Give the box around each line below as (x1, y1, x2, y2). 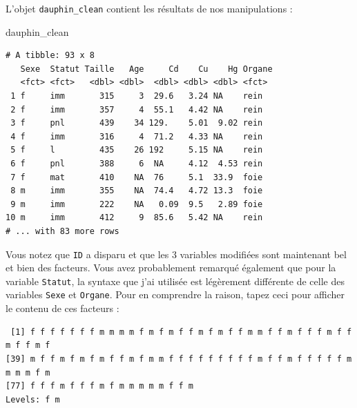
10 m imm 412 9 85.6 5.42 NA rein (6, 213, 263, 223)
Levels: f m (6, 394, 60, 405)
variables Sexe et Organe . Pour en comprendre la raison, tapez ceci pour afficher (6, 287, 345, 302)
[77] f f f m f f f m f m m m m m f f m (6, 381, 194, 391)
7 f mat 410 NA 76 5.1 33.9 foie (10, 172, 263, 182)
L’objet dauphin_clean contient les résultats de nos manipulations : (6, 1, 293, 15)
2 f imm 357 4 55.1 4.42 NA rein (10, 104, 263, 115)
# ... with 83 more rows (6, 226, 119, 236)
